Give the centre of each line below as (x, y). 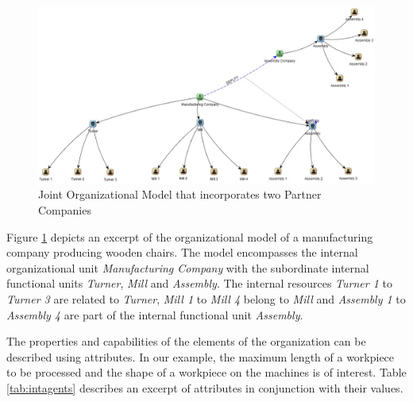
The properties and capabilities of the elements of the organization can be (186, 341)
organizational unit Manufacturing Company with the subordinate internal (188, 267)
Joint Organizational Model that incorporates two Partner (180, 194)
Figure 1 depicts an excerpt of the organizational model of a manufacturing (190, 236)
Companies (65, 209)
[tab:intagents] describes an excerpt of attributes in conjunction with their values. (205, 387)
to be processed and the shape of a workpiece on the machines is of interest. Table (206, 372)
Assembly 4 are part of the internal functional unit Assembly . (155, 314)
